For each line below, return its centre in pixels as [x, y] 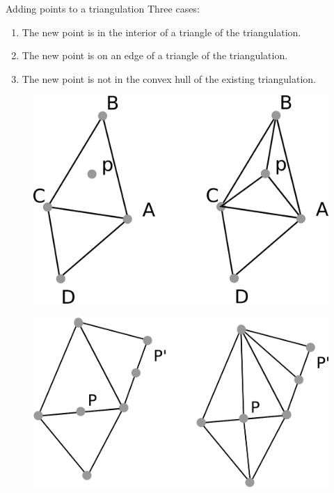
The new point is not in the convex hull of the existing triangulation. [169, 78]
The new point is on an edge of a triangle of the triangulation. [155, 55]
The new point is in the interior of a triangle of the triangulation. [161, 32]
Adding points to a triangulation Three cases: [103, 8]
